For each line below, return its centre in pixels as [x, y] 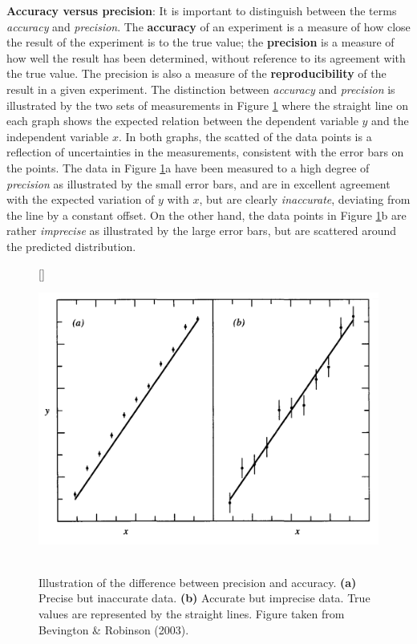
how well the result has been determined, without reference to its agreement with [206, 57]
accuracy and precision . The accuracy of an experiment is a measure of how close [208, 26]
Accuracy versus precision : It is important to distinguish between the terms [202, 10]
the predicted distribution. [71, 246]
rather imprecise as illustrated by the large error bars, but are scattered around [202, 231]
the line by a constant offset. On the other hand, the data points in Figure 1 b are [206, 215]
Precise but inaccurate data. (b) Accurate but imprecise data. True [204, 598]
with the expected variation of [81, 199]
